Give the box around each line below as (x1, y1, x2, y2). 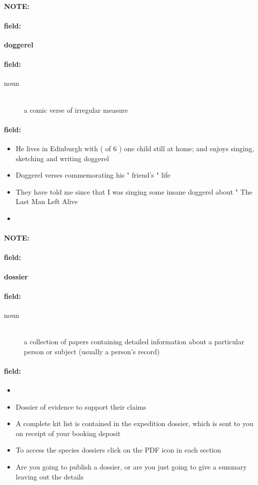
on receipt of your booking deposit (15, 428, 121, 438)
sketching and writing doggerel (15, 153, 109, 163)
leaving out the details (15, 471, 84, 482)
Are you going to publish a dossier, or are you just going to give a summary (15, 462, 247, 472)
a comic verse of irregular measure (24, 104, 128, 115)
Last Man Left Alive (15, 196, 78, 207)
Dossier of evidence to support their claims (15, 401, 146, 412)
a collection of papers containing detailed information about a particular (24, 336, 245, 347)
